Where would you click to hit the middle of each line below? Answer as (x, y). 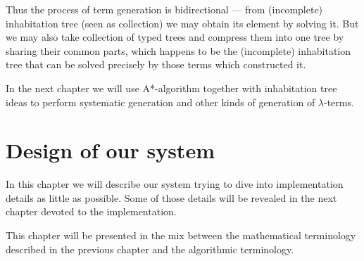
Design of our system (110, 150)
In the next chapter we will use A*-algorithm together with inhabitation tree (171, 88)
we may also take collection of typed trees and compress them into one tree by (175, 37)
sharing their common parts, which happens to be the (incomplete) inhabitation (178, 50)
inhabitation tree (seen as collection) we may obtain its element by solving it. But (182, 23)
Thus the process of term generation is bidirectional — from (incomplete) (164, 9)
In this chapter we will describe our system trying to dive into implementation (175, 184)
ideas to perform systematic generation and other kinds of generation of (161, 102)
